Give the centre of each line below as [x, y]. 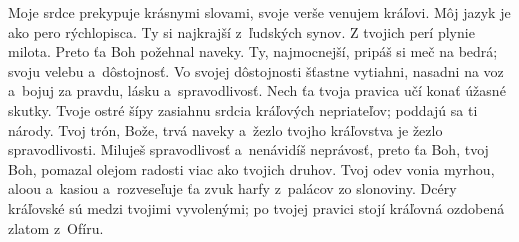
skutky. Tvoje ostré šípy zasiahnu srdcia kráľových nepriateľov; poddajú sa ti [243, 109]
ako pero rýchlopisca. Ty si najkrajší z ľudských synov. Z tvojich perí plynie [241, 31]
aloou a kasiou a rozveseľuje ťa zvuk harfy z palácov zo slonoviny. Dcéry [232, 188]
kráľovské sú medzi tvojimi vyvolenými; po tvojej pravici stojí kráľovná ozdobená [256, 207]
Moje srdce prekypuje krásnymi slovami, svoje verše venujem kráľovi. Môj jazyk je [259, 12]
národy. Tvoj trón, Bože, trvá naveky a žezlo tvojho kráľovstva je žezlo [225, 129]
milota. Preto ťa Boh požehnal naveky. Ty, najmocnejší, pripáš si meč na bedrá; [253, 51]
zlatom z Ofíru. [56, 227]
